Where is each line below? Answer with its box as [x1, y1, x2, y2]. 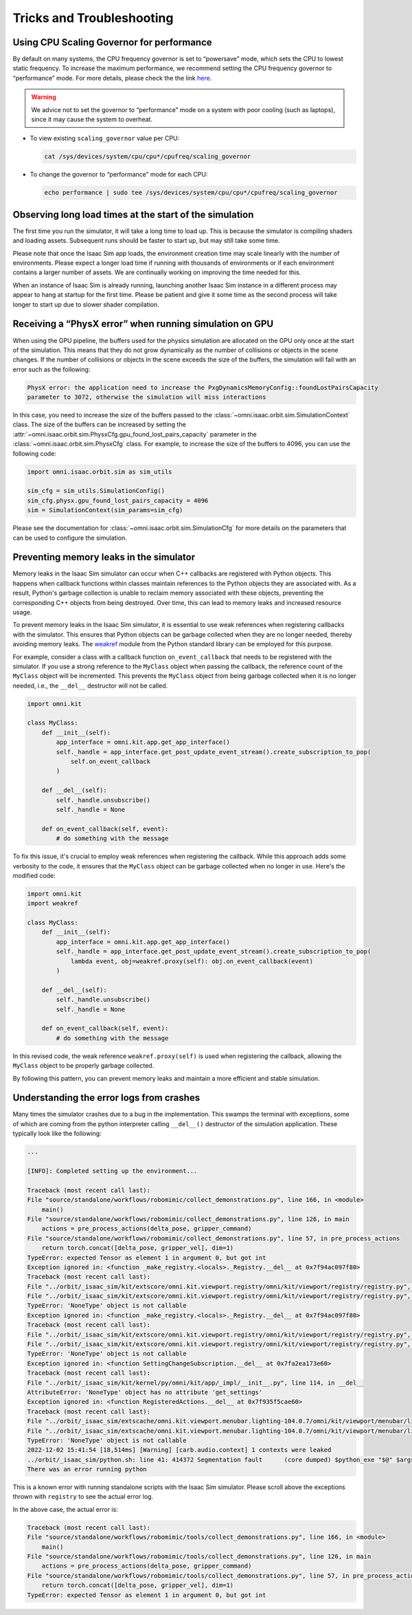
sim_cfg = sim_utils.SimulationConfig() [27, 487, 165, 495]
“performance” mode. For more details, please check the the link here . [12, 74, 212, 82]
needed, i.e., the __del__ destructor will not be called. [12, 681, 168, 690]
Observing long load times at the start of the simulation [12, 208, 254, 220]
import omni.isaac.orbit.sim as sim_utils [27, 468, 172, 476]
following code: [12, 449, 56, 457]
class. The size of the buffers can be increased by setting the [12, 420, 187, 429]
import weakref [27, 899, 78, 908]
